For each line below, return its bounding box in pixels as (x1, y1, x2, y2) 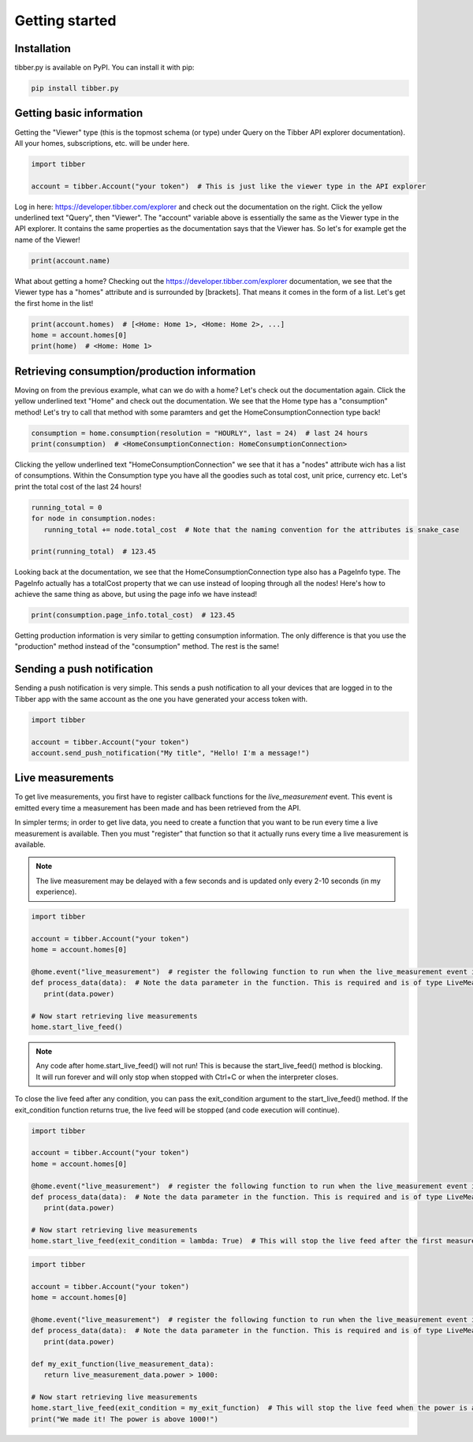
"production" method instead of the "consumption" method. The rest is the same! (14, 642, 279, 651)
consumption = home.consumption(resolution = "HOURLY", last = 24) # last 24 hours (31, 428, 368, 438)
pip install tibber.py (31, 84, 119, 93)
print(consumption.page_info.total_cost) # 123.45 (31, 611, 236, 620)
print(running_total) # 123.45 (31, 547, 157, 556)
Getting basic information (14, 106, 143, 120)
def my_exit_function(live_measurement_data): (31, 1359, 214, 1368)
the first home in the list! (14, 298, 94, 307)
